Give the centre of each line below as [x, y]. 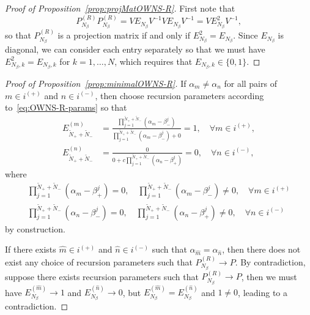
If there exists [31, 249]
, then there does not [261, 249]
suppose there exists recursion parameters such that [102, 276]
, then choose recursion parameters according [179, 95]
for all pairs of [250, 83]
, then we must [269, 276]
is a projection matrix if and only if [124, 35]
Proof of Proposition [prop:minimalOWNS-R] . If [96, 83]
